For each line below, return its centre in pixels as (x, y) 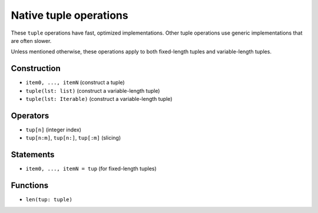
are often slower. (31, 40)
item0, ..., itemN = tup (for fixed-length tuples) (91, 169)
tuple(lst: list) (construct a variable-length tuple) (93, 90)
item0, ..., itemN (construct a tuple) (75, 83)
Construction (36, 68)
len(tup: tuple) (49, 200)
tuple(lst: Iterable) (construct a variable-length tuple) (99, 99)
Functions (30, 186)
